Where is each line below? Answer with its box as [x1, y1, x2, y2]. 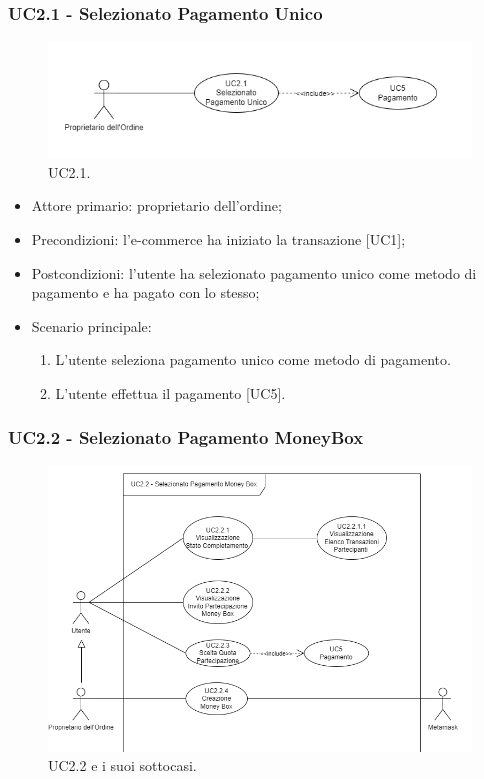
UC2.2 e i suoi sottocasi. [48, 755, 197, 776]
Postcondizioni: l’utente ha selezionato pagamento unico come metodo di [31, 262, 477, 283]
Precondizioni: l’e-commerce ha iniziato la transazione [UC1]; [31, 228, 406, 249]
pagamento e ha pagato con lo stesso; [31, 282, 260, 303]
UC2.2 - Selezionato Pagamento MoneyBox [8, 425, 364, 450]
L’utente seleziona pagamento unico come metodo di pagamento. [55, 349, 451, 370]
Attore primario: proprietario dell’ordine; [31, 195, 282, 216]
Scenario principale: [31, 315, 152, 336]
